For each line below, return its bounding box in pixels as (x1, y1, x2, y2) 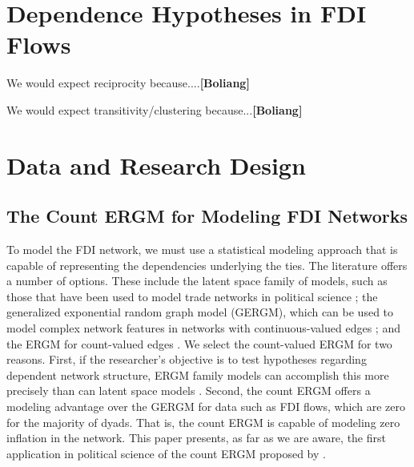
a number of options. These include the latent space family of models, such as (6, 272, 388, 289)
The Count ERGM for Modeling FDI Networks (6, 203, 408, 228)
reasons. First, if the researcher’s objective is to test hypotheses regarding (6, 351, 367, 368)
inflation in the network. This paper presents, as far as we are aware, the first (6, 429, 386, 446)
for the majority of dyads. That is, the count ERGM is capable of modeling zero (6, 413, 400, 430)
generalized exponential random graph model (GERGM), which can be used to (6, 304, 394, 320)
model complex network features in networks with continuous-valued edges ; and (6, 320, 400, 336)
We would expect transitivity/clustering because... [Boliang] (6, 101, 303, 118)
